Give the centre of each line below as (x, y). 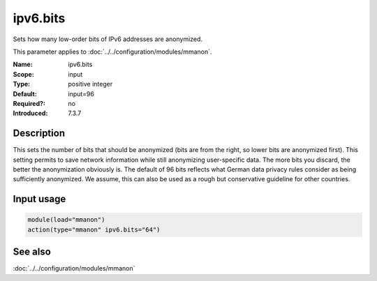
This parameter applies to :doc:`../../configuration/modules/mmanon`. (112, 52)
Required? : (29, 103)
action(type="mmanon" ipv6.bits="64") (94, 229)
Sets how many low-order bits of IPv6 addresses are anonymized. (108, 39)
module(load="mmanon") (66, 220)
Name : (23, 64)
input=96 (81, 93)
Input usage (39, 199)
